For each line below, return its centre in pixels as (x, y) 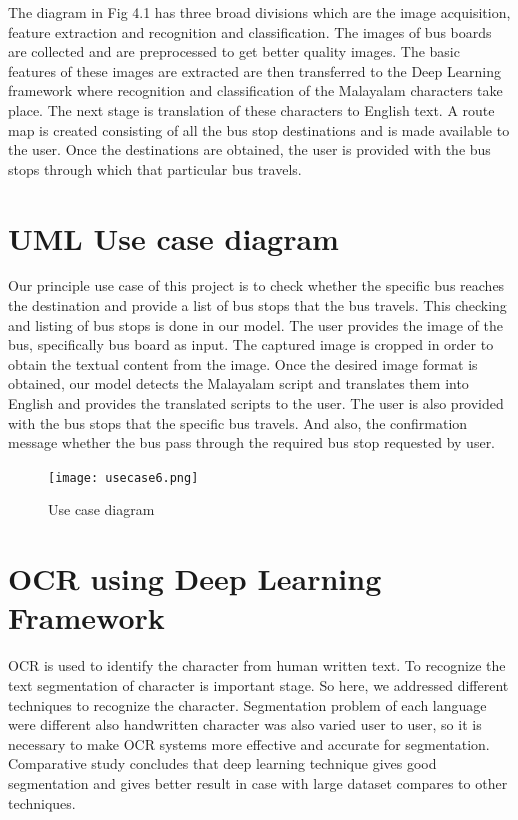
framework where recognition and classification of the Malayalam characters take (255, 90)
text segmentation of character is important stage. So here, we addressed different (258, 684)
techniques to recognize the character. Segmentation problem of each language (247, 704)
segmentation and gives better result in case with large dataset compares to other (258, 782)
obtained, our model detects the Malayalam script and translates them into (238, 383)
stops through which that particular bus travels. (155, 168)
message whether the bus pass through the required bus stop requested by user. (252, 442)
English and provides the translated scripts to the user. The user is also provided (256, 403)
